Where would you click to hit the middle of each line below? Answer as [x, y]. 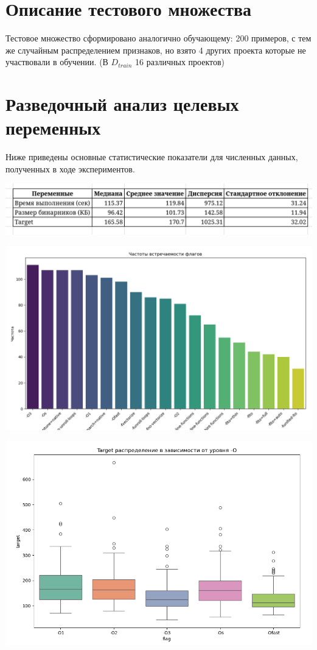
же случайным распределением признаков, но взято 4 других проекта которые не [156, 50]
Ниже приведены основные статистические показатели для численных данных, [152, 157]
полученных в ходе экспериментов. [70, 168]
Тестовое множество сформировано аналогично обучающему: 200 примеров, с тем [158, 38]
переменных [53, 128]
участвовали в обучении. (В [57, 62]
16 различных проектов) [180, 62]
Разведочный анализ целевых [122, 104]
